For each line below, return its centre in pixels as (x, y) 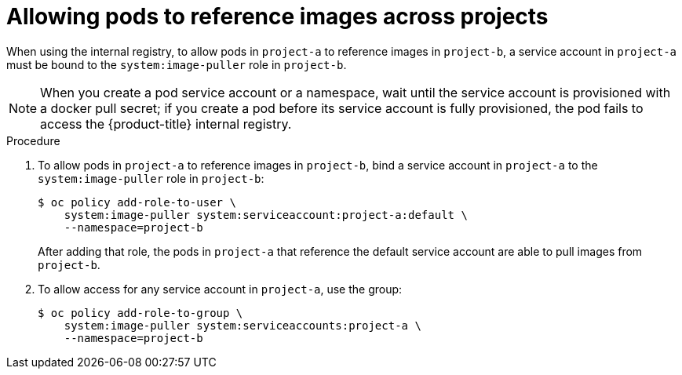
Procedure (33, 140)
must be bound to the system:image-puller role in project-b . (177, 64)
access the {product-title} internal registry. (166, 124)
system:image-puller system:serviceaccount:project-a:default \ (266, 215)
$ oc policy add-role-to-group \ (140, 313)
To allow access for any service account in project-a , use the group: (220, 289)
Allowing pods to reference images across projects (277, 16)
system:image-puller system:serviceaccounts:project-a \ (243, 325)
